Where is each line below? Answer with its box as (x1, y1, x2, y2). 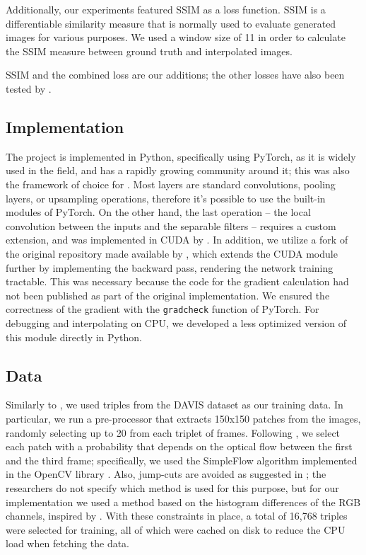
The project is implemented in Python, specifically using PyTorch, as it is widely (6, 149, 356, 164)
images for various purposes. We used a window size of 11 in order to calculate (6, 30, 346, 45)
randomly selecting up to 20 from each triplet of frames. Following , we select (6, 425, 341, 440)
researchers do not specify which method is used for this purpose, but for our (6, 480, 339, 495)
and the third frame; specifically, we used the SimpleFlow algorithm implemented (6, 452, 358, 467)
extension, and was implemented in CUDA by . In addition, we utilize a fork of (6, 232, 348, 247)
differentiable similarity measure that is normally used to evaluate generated (6, 16, 336, 30)
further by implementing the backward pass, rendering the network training (6, 260, 333, 275)
